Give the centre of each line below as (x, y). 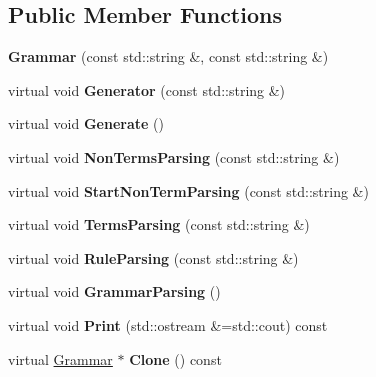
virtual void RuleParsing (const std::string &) (153, 257)
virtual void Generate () (86, 123)
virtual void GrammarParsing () (114, 291)
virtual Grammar (60, 358)
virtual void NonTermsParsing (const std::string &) (174, 156)
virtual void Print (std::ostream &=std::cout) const (168, 324)
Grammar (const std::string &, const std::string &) (168, 56)
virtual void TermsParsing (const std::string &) (159, 224)
